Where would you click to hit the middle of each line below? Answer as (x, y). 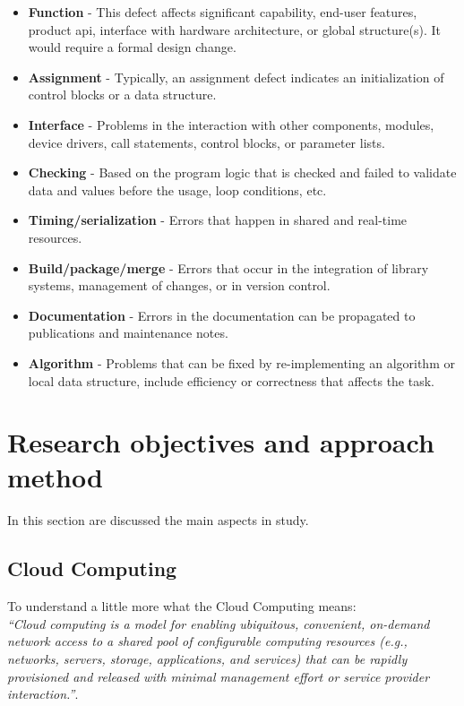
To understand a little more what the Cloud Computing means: (182, 606)
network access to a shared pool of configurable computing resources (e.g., (207, 641)
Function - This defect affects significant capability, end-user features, (223, 12)
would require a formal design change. (132, 47)
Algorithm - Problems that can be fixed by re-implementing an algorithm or (241, 362)
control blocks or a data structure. (122, 95)
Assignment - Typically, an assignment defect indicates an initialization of (236, 77)
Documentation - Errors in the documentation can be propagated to (222, 315)
